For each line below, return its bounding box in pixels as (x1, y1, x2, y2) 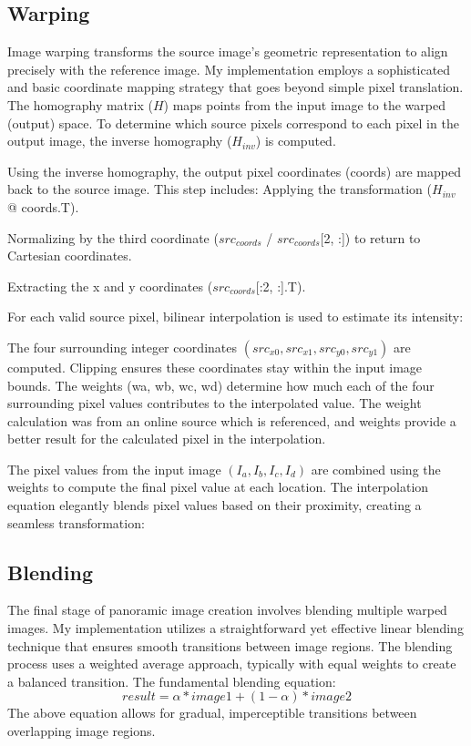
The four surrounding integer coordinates (7, 337, 237, 356)
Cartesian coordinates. (7, 246, 132, 265)
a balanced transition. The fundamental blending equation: (7, 671, 336, 690)
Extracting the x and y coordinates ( (7, 276, 213, 295)
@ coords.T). (7, 197, 79, 216)
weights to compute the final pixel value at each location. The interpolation (7, 477, 429, 496)
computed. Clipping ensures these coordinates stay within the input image (7, 357, 423, 376)
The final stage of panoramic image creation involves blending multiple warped (7, 600, 447, 619)
